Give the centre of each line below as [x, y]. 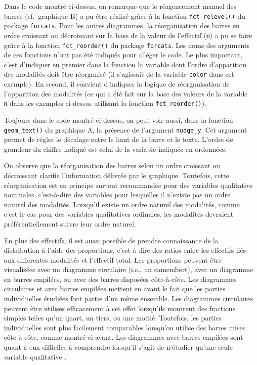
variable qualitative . [35, 356]
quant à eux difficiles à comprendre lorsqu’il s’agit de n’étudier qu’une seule [118, 347]
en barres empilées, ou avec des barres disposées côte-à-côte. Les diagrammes [120, 279]
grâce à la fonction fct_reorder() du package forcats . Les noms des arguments [127, 45]
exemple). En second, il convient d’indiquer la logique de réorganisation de [117, 84]
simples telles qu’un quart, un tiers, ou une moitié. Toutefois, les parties [113, 318]
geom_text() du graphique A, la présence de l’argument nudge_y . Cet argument [126, 129]
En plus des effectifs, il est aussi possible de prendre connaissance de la [111, 240]
